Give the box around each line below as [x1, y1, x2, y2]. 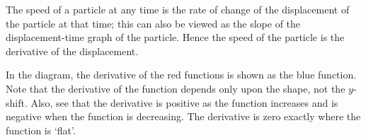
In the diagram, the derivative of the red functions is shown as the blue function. [6, 67, 357, 82]
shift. [6, 95, 28, 110]
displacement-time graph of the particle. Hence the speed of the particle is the [6, 30, 345, 45]
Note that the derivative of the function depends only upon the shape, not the [6, 81, 345, 95]
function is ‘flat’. [6, 122, 76, 137]
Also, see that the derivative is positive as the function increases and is [30, 95, 338, 110]
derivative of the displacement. [6, 43, 139, 58]
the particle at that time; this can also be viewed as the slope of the [6, 16, 301, 30]
